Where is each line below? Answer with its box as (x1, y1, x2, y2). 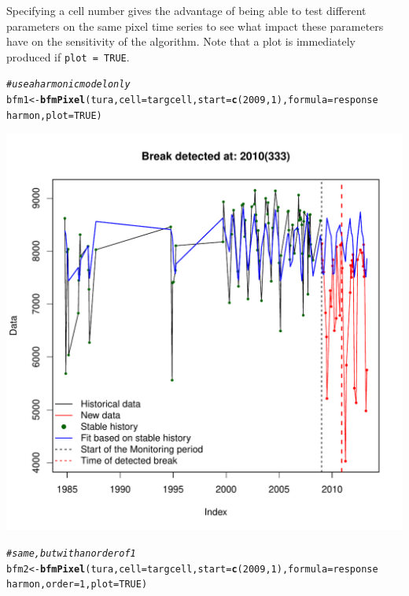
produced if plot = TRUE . (6, 48, 130, 65)
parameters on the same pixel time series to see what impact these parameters (6, 17, 384, 34)
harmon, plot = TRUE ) (6, 109, 102, 121)
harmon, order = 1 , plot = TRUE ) (6, 579, 148, 590)
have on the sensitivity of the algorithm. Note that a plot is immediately (6, 33, 356, 50)
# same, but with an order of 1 (6, 548, 136, 559)
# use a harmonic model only (6, 79, 131, 91)
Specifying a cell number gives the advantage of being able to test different (6, 2, 367, 18)
